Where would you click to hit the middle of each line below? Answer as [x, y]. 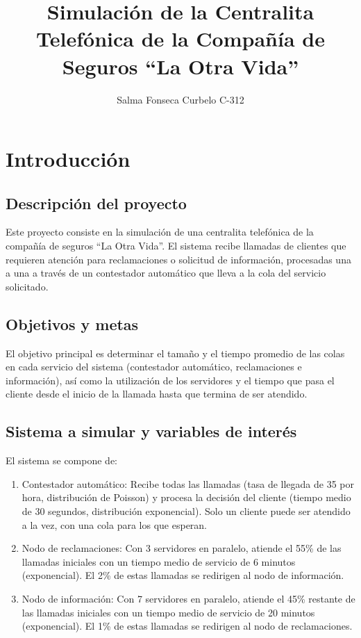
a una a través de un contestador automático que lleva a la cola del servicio [166, 273]
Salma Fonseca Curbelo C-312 [180, 99]
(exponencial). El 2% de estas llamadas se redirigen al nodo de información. [183, 575]
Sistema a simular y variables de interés [151, 431]
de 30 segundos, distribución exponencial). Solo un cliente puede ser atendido [186, 511]
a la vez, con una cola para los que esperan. [115, 524]
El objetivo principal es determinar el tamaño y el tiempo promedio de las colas [175, 353]
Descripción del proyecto [96, 203]
